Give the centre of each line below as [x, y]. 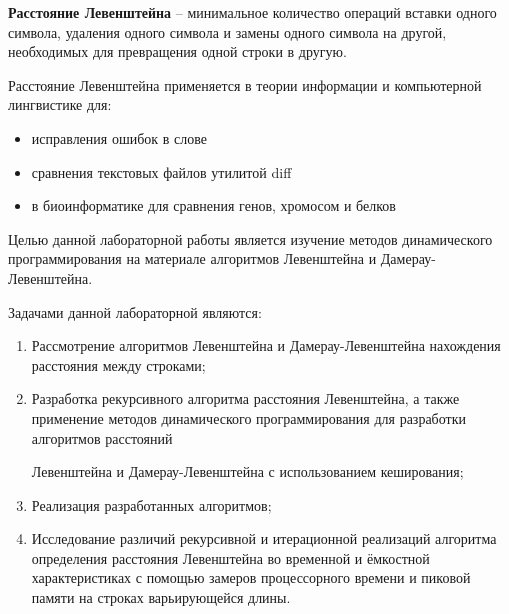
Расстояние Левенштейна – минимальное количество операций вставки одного [252, 12]
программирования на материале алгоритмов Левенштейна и [192, 258]
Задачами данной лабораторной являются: [135, 311]
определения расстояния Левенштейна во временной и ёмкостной [230, 557]
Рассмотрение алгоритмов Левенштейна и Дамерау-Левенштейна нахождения [266, 345]
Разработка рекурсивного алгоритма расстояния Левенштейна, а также [245, 398]
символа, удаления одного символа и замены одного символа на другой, [227, 31]
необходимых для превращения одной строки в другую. [177, 51]
